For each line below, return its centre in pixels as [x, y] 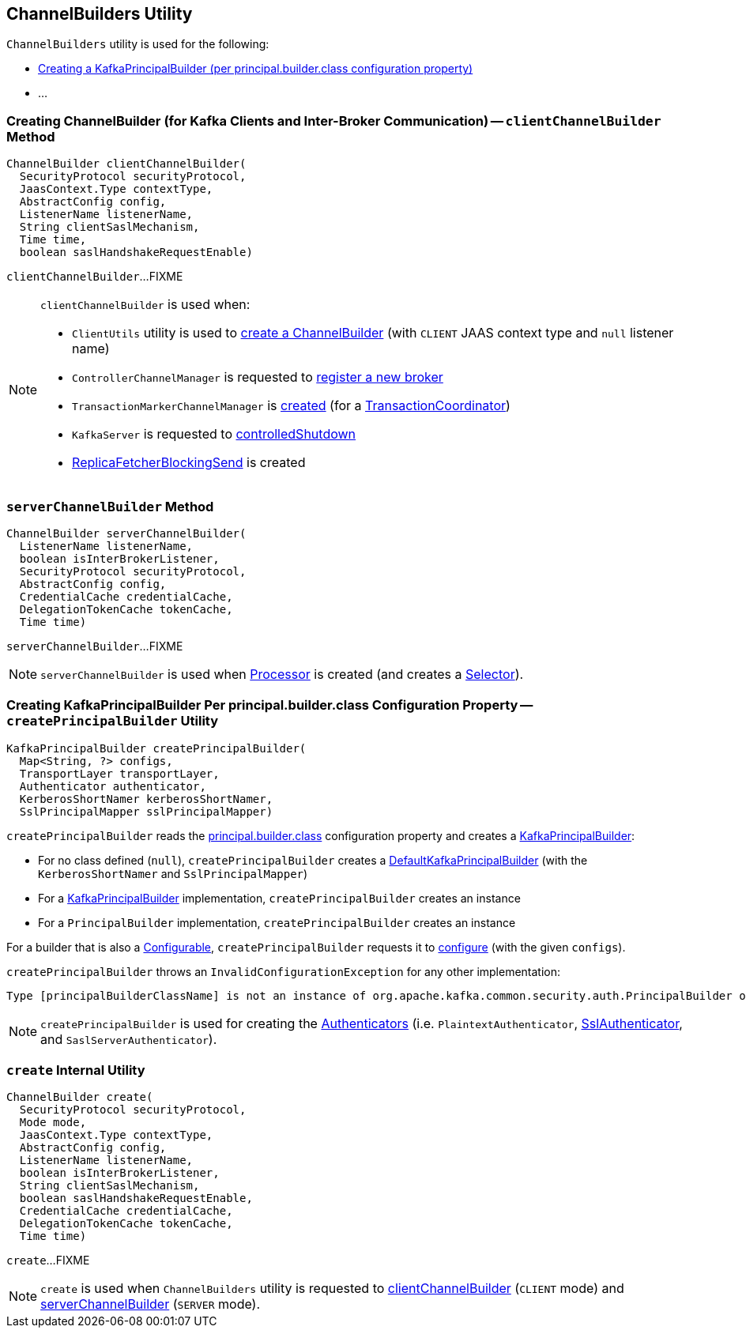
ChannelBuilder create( [80, 1097]
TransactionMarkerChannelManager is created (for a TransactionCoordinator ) [291, 406]
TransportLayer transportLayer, [119, 773]
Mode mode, [53, 1123]
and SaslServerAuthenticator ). [129, 1039]
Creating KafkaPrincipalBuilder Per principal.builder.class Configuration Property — [270, 705]
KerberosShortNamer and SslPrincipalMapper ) [173, 873]
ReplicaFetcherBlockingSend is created [189, 463]
